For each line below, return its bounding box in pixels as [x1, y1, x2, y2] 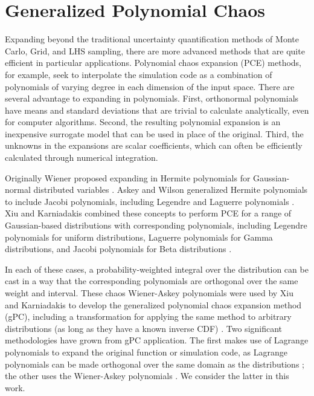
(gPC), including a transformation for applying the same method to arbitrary [5, 310, 292, 323]
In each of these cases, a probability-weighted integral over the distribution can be [5, 262, 309, 275]
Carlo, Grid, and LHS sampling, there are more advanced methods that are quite [5, 44, 305, 57]
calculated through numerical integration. [5, 151, 158, 164]
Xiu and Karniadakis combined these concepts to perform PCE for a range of [5, 207, 292, 219]
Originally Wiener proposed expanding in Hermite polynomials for [5, 171, 251, 184]
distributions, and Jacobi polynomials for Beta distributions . [5, 242, 232, 255]
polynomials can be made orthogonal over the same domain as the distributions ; [5, 357, 304, 370]
